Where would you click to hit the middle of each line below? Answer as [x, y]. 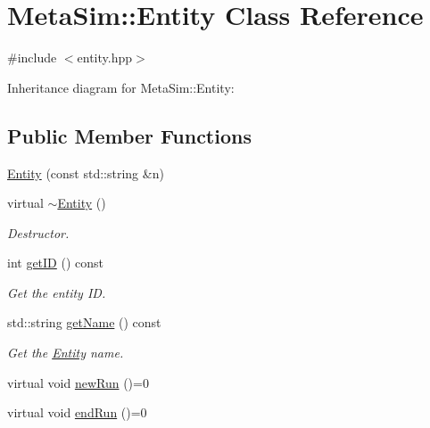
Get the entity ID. [57, 292]
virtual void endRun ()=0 [77, 412]
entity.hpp [105, 58]
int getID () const [56, 263]
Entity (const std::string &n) [86, 173]
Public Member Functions [129, 135]
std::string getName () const [84, 322]
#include [32, 58]
